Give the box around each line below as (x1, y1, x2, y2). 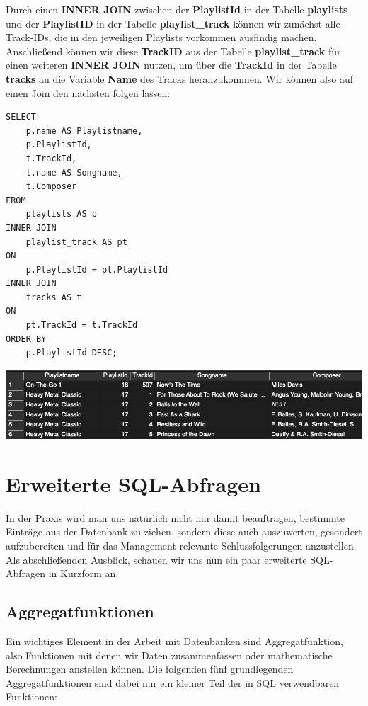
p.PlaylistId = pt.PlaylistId (25, 264, 168, 275)
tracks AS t (25, 292, 82, 302)
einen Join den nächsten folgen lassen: (6, 85, 171, 100)
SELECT (6, 112, 36, 123)
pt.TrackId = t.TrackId (25, 320, 138, 331)
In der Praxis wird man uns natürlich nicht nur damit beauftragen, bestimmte (6, 510, 345, 525)
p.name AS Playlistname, (25, 125, 143, 136)
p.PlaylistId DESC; (25, 348, 117, 358)
